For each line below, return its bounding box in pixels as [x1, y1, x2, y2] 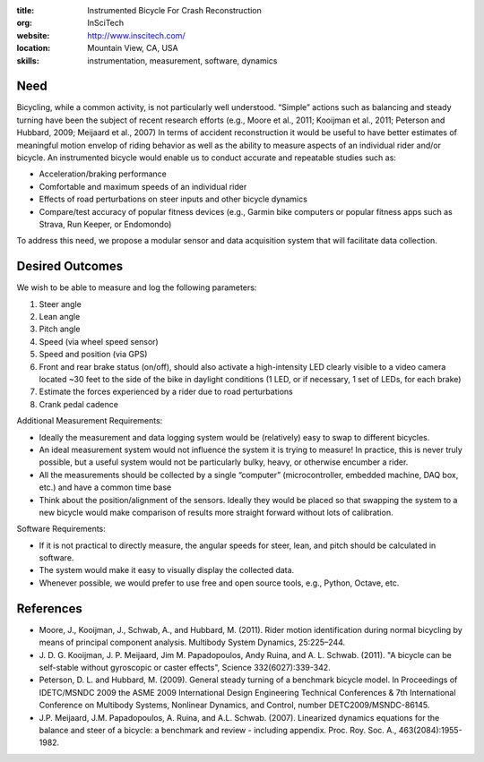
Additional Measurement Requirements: [16, 415, 163, 426]
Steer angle [39, 298, 82, 309]
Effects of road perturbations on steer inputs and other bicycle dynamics [39, 193, 308, 205]
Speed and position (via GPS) [39, 349, 148, 360]
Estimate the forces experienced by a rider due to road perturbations [39, 386, 293, 398]
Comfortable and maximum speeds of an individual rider [39, 181, 247, 192]
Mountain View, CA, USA [87, 43, 178, 54]
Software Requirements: [16, 524, 107, 535]
